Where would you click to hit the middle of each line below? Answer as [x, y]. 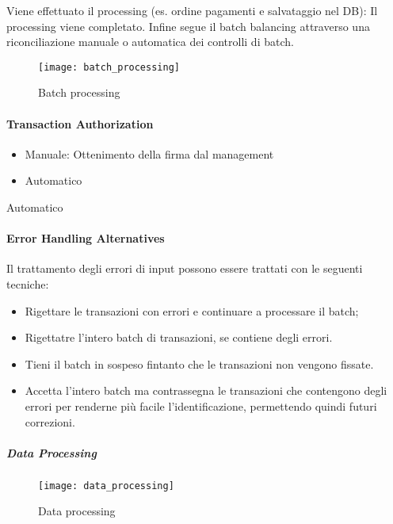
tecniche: [28, 284]
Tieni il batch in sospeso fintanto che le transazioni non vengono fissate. [199, 363]
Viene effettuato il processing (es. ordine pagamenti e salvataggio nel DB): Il [192, 10]
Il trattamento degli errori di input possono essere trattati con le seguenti [185, 268]
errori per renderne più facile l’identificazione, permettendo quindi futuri [201, 405]
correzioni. [50, 421]
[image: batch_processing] [109, 67]
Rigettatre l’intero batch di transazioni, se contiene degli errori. [179, 337]
